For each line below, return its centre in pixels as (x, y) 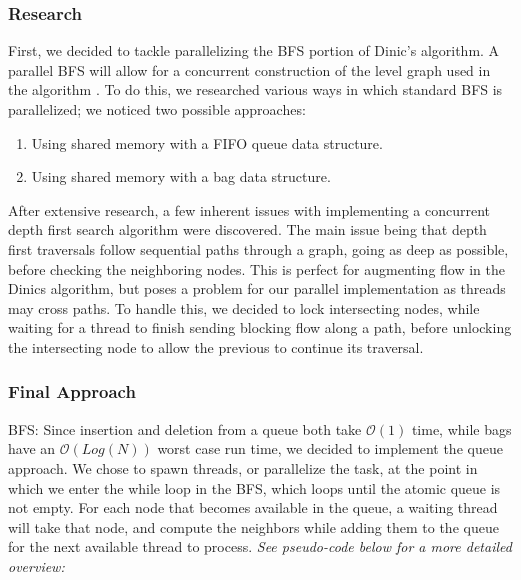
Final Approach (72, 391)
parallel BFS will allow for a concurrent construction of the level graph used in (249, 69)
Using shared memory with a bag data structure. (181, 176)
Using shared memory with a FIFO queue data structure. (207, 142)
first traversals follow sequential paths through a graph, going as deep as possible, (258, 248)
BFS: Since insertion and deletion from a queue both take (185, 428)
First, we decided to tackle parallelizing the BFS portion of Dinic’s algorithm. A (254, 50)
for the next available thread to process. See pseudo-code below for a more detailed (260, 546)
